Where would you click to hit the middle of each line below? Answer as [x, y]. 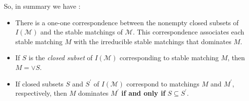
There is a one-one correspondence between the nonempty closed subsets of [127, 22]
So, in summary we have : [42, 6]
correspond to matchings [163, 83]
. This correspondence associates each [189, 32]
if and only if [143, 93]
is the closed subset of [61, 58]
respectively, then [41, 93]
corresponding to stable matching [169, 58]
